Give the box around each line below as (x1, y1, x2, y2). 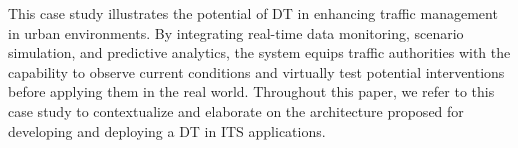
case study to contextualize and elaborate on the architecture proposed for (8, 100, 464, 121)
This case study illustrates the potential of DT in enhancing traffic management (8, 3, 498, 23)
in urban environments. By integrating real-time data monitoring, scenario (8, 22, 464, 43)
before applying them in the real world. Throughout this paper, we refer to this (8, 81, 495, 102)
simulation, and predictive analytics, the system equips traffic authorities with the (8, 42, 511, 63)
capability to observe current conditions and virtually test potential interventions (8, 61, 505, 82)
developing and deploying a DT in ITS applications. (8, 120, 326, 141)
